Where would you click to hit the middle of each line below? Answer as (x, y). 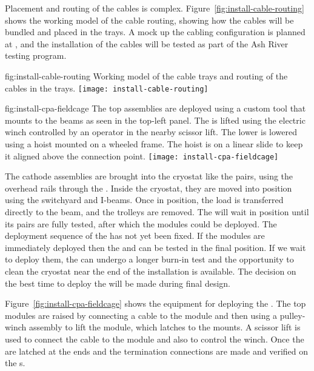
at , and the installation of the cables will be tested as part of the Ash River (147, 43)
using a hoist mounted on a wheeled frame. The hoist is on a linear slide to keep (154, 144)
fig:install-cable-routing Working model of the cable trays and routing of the (146, 75)
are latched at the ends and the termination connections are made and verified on (157, 351)
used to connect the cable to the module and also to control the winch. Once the (155, 339)
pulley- (292, 315)
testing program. (36, 55)
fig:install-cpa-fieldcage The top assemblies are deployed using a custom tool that (155, 108)
